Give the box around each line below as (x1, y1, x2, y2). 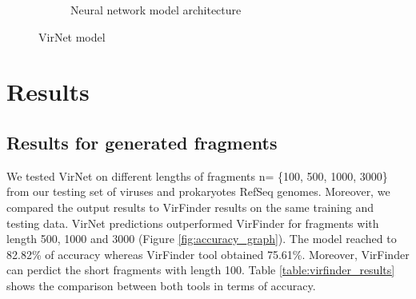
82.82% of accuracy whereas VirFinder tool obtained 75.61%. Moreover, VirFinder (6, 245, 410, 262)
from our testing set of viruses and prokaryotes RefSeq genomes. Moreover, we (6, 183, 390, 200)
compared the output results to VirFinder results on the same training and (6, 198, 374, 215)
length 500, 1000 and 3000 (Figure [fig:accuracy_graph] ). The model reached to (6, 230, 397, 247)
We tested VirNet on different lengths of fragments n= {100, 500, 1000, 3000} (6, 167, 388, 184)
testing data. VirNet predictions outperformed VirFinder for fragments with (6, 214, 379, 231)
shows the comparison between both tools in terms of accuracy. (6, 277, 316, 293)
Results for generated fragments (6, 130, 278, 154)
